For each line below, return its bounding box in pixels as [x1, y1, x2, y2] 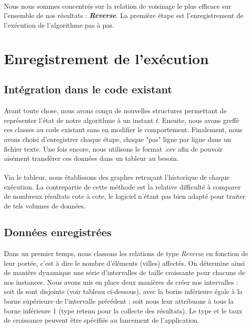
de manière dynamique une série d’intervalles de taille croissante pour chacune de [4, 267, 245, 277]
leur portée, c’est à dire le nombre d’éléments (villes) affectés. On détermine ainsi [4, 258, 245, 268]
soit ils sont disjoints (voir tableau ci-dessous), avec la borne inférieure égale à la [4, 286, 243, 296]
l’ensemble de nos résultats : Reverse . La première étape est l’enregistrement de [4, 10, 243, 20]
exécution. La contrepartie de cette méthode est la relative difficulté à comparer [4, 181, 241, 191]
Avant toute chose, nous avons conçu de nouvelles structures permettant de [4, 105, 227, 116]
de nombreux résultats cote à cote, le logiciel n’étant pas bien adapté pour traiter [4, 191, 246, 201]
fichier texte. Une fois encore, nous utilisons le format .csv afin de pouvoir [4, 143, 223, 154]
